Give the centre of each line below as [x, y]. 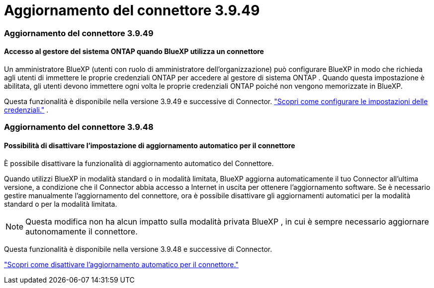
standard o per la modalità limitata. [61, 204]
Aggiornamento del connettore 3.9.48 [79, 127]
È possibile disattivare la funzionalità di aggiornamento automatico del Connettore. [139, 163]
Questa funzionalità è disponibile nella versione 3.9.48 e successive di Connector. [138, 249]
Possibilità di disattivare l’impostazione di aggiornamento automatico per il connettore [150, 145]
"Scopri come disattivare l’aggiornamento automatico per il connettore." [121, 264]
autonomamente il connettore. [82, 231]
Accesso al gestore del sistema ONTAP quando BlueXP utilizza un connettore [134, 52]
